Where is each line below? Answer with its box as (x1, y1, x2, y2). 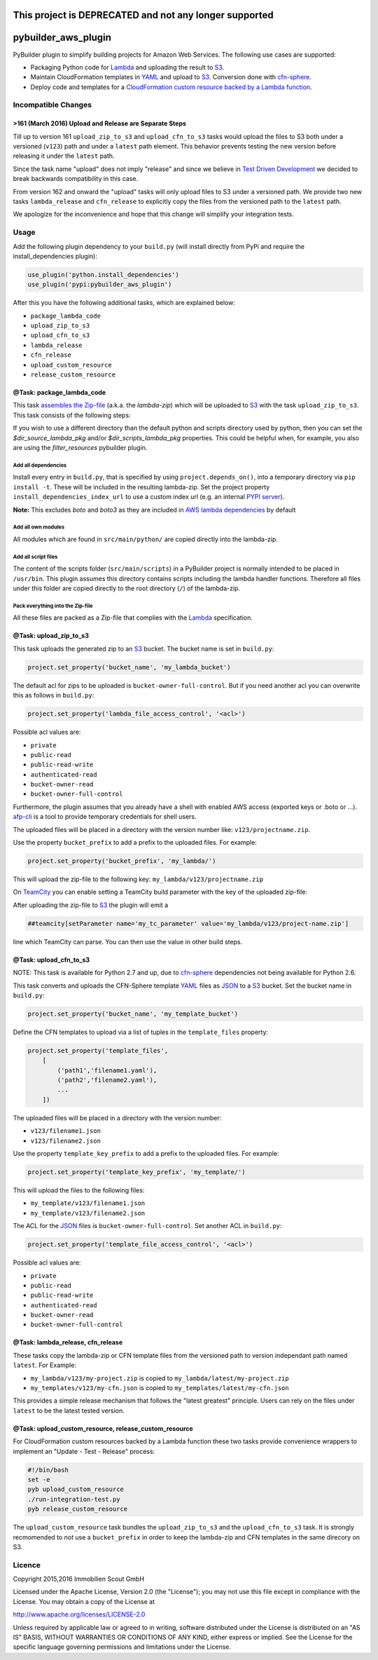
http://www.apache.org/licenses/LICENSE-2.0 (13, 1610, 146, 1619)
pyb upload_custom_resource (27, 1485, 124, 1493)
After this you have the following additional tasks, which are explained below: (13, 299, 236, 307)
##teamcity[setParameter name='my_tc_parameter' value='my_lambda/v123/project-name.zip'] (27, 919, 349, 927)
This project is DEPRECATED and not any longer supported (13, 9, 274, 21)
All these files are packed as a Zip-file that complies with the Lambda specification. (13, 613, 253, 622)
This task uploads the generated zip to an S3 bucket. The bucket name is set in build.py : (13, 644, 274, 653)
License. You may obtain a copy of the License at (13, 1597, 155, 1605)
